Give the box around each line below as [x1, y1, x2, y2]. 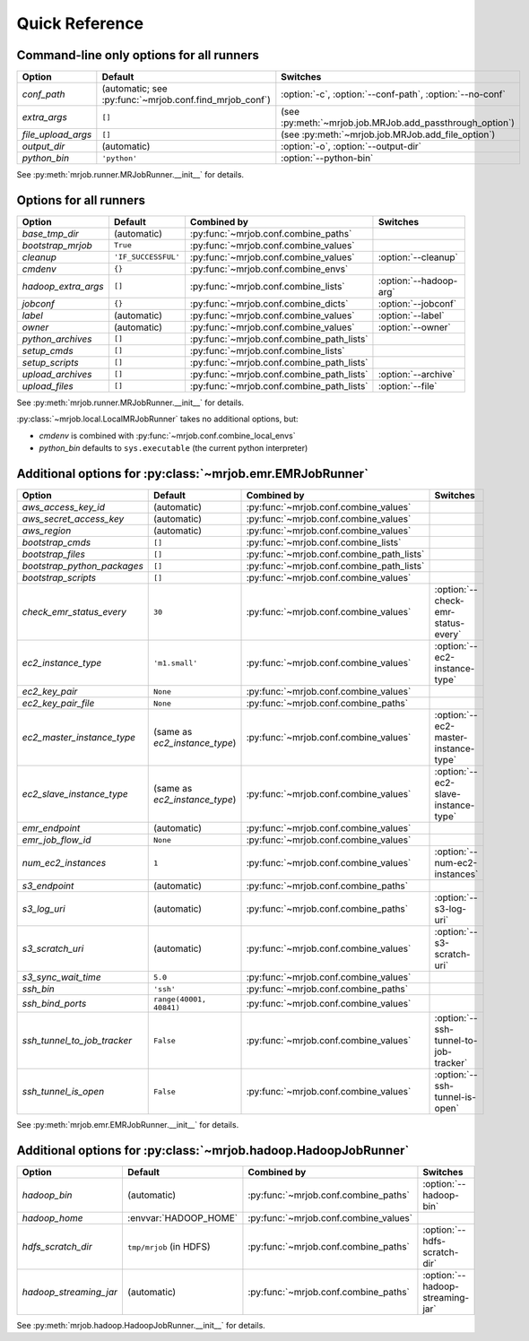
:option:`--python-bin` [281, 152, 374, 165]
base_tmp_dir [22, 227, 80, 239]
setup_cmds [22, 344, 74, 357]
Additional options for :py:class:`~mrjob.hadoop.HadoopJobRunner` [16, 1143, 410, 1158]
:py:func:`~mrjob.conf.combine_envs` [189, 263, 349, 275]
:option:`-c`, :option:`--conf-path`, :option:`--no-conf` [281, 88, 506, 100]
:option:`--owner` [377, 321, 452, 333]
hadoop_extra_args [22, 280, 104, 292]
